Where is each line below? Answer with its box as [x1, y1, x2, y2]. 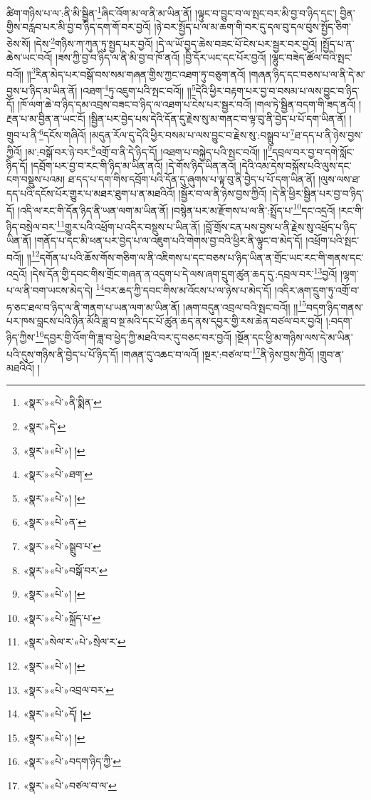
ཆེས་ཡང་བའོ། [6, 50, 53, 65]
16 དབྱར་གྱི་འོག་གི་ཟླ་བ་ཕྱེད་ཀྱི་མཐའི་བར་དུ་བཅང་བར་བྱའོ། [35, 328, 232, 344]
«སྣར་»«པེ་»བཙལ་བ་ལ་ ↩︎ [23, 777, 117, 792]
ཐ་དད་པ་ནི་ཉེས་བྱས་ [294, 128, 363, 142]
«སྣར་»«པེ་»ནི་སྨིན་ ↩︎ [23, 395, 102, 410]
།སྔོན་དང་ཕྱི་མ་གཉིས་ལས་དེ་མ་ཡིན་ [234, 330, 353, 344]
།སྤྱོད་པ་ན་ [320, 36, 355, 51]
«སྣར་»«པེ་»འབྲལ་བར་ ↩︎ [23, 682, 114, 697]
